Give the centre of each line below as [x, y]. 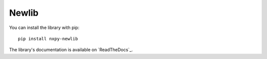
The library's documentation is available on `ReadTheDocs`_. [71, 50]
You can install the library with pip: [44, 28]
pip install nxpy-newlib [48, 39]
